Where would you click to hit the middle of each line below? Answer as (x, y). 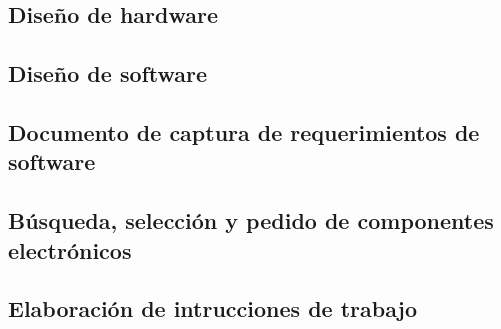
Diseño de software (108, 73)
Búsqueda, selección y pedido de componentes (251, 220)
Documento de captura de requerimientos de (244, 131)
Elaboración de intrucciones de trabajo (213, 308)
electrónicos (70, 249)
